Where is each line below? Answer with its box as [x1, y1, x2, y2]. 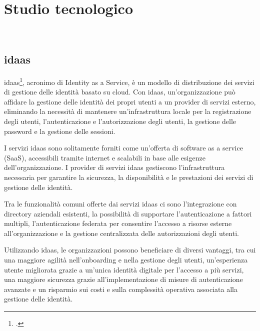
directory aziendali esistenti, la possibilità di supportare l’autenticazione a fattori [4, 208, 252, 218]
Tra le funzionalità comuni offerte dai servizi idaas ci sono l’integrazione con [4, 198, 237, 209]
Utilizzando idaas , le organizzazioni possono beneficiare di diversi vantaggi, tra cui [4, 244, 256, 255]
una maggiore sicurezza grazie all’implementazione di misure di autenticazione [4, 274, 243, 284]
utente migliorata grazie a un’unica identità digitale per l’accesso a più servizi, [4, 264, 244, 274]
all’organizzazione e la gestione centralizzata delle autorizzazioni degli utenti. [4, 227, 239, 238]
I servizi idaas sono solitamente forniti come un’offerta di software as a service [4, 142, 243, 153]
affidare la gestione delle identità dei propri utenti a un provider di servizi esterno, [4, 96, 256, 106]
